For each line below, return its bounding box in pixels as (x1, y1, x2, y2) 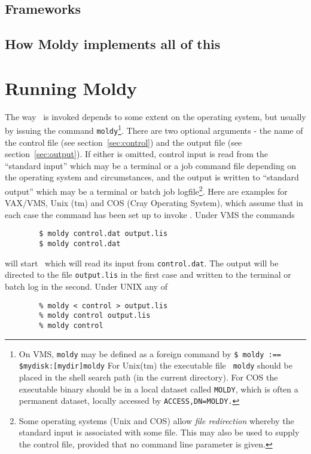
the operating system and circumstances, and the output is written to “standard (5, 171, 299, 183)
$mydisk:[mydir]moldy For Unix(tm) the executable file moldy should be (19, 359, 292, 372)
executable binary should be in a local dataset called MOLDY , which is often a (19, 382, 298, 395)
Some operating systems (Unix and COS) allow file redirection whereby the (19, 414, 294, 427)
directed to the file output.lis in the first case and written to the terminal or (5, 268, 291, 281)
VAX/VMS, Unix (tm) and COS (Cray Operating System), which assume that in (5, 197, 303, 209)
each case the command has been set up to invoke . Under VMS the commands (5, 208, 295, 220)
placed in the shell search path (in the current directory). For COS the (19, 370, 278, 383)
